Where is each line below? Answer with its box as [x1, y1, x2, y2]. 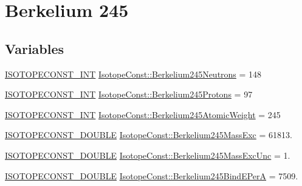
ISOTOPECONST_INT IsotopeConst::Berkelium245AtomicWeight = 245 [5, 108, 281, 121]
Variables [5, 39, 64, 58]
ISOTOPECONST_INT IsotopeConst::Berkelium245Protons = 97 [5, 88, 253, 101]
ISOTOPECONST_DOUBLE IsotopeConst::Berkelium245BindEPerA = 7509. [5, 169, 298, 182]
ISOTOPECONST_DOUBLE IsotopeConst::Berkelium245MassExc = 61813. [5, 128, 292, 141]
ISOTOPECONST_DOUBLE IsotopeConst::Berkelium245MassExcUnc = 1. [5, 148, 290, 161]
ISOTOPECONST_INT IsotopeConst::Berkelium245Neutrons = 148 [5, 67, 262, 80]
